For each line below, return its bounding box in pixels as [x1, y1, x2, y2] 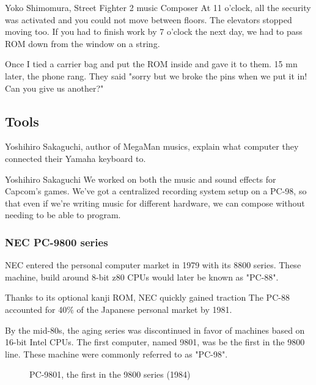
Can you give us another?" [5, 81, 104, 94]
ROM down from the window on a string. [5, 37, 160, 50]
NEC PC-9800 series [5, 234, 108, 249]
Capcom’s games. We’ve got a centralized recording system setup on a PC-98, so [5, 185, 307, 197]
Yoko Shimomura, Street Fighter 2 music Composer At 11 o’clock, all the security [5, 1, 311, 13]
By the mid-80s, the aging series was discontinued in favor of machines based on [5, 323, 305, 336]
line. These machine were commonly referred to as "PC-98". [5, 347, 228, 360]
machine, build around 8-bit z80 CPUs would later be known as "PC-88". [5, 270, 279, 283]
